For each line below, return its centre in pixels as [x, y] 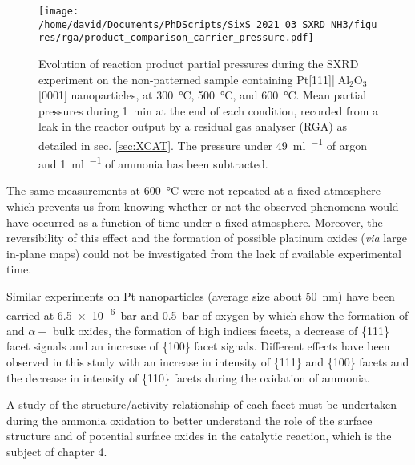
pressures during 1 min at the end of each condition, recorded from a [208, 110]
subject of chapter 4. [57, 451]
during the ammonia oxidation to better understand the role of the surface [189, 420]
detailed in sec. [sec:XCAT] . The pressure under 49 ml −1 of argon [203, 144]
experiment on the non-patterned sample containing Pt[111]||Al [194, 79]
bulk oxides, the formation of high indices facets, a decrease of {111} [221, 330]
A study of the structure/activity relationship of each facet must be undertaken [201, 404]
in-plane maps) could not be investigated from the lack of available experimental [204, 253]
